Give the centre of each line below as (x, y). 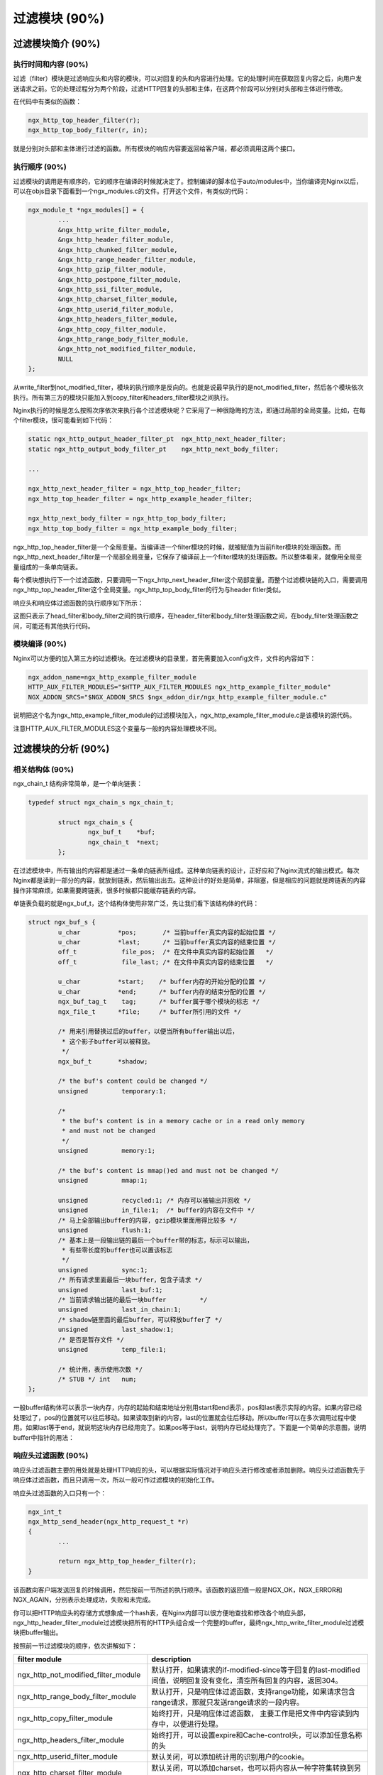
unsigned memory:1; (107, 1151)
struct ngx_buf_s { (62, 922)
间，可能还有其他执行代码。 (54, 626)
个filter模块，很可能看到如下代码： (63, 420)
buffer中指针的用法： (44, 1437)
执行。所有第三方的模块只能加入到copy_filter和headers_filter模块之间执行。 (123, 397)
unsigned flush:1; (105, 1230)
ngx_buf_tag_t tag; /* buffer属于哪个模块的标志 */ (159, 1002)
